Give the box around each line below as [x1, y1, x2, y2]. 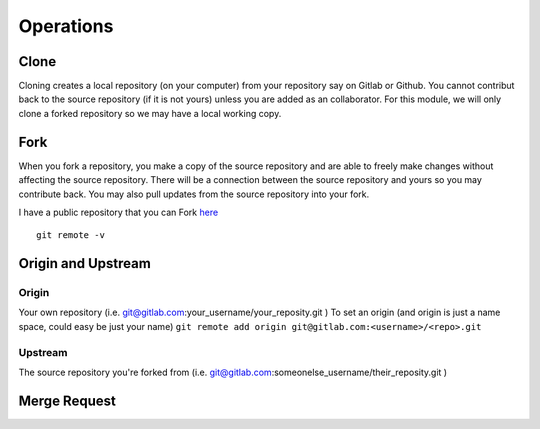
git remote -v [36, 230, 105, 241]
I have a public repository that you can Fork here [18, 206, 219, 218]
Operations [18, 15, 114, 37]
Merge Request [18, 392, 117, 409]
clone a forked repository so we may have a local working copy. [18, 107, 282, 119]
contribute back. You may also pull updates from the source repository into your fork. [18, 188, 370, 200]
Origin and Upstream [18, 255, 152, 272]
